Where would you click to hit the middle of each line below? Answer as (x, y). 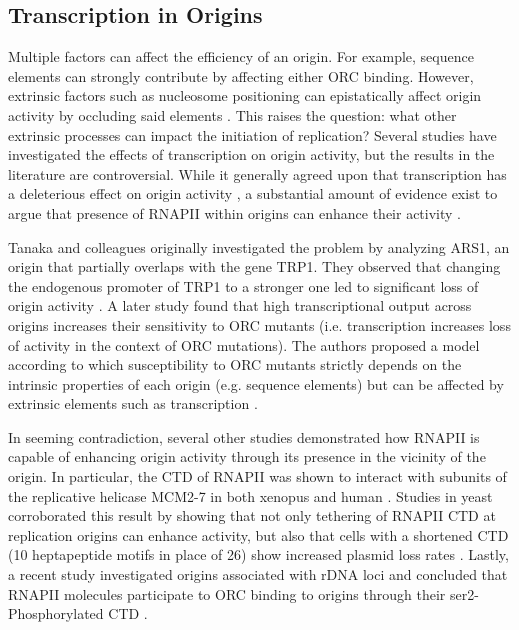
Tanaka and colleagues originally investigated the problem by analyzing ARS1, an (259, 246)
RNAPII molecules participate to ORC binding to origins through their (227, 593)
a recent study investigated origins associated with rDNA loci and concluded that (258, 574)
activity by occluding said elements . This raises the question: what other (232, 114)
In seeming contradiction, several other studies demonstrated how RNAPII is (244, 436)
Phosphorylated (56, 613)
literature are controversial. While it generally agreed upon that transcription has (257, 173)
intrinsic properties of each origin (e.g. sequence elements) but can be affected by (256, 383)
